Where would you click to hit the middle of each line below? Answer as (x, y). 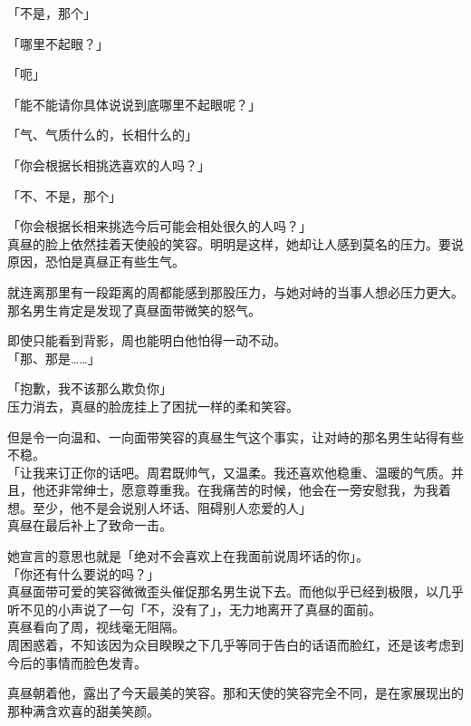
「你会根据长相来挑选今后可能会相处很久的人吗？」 (159, 226)
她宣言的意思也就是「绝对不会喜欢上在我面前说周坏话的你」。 (188, 556)
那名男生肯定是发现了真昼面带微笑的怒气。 (134, 310)
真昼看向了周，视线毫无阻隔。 (96, 627)
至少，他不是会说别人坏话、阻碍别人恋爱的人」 (172, 507)
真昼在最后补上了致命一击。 (90, 525)
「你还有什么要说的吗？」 (83, 573)
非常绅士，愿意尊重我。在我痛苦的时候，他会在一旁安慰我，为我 (248, 490)
